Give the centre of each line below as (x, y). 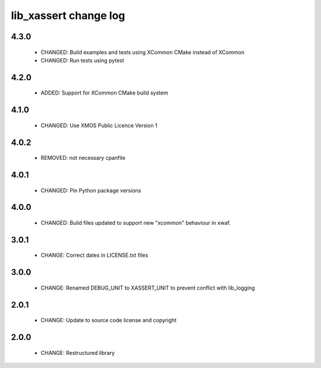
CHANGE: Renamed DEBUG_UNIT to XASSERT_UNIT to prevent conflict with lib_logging (148, 288)
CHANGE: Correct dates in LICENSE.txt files (95, 255)
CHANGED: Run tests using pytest (82, 60)
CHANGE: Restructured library (78, 353)
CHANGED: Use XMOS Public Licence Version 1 (99, 125)
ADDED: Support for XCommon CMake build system (105, 93)
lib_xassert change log (68, 15)
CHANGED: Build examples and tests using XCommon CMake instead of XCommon (143, 52)
